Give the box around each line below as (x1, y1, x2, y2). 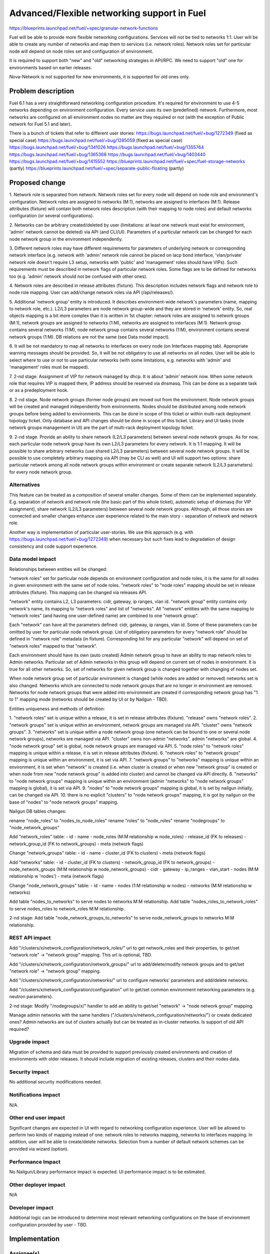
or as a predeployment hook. (9, 387, 69, 393)
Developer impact (9, 1204, 53, 1211)
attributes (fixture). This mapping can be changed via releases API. (9, 589, 147, 595)
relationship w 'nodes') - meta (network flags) (9, 873, 104, 879)
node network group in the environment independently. (9, 236, 123, 242)
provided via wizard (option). (9, 1146, 68, 1152)
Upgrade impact (9, 1038, 49, 1045)
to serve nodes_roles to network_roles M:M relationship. (9, 905, 125, 911)
